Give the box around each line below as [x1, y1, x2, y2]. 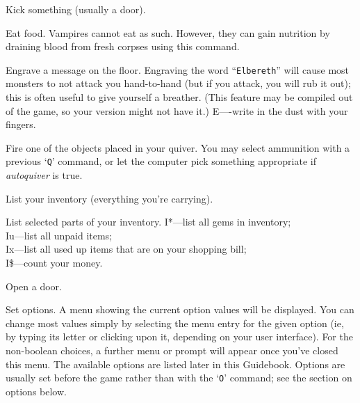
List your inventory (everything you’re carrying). [6, 191, 213, 205]
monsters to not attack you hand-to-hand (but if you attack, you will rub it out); [6, 76, 351, 90]
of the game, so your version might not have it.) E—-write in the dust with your [6, 103, 348, 118]
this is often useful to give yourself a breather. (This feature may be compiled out [6, 90, 353, 104]
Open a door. [6, 278, 62, 293]
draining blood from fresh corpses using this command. [6, 39, 240, 54]
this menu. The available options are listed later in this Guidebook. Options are [6, 356, 345, 371]
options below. [6, 384, 67, 398]
